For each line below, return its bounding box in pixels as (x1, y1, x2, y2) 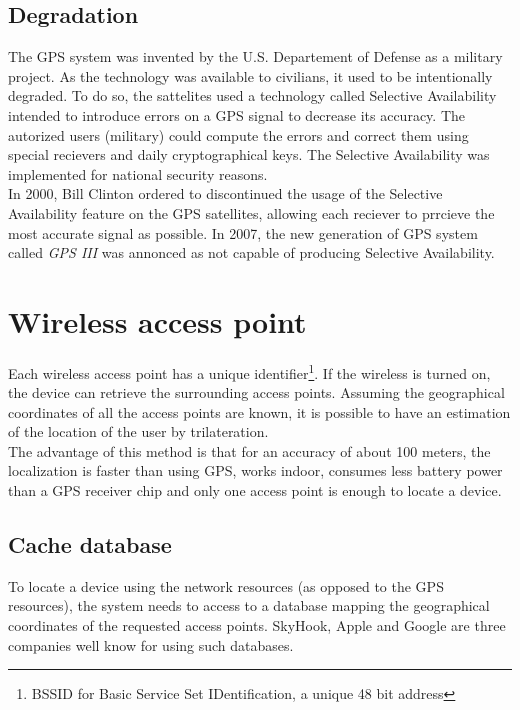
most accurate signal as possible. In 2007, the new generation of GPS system (8, 222, 478, 243)
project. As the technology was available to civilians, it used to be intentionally (8, 65, 493, 86)
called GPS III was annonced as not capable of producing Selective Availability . (8, 242, 495, 263)
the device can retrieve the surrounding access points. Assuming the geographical (8, 382, 505, 403)
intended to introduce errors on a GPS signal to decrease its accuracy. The (8, 104, 465, 125)
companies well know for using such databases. (8, 634, 294, 655)
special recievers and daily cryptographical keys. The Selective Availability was (8, 144, 490, 165)
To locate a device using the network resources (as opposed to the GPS (8, 575, 444, 596)
